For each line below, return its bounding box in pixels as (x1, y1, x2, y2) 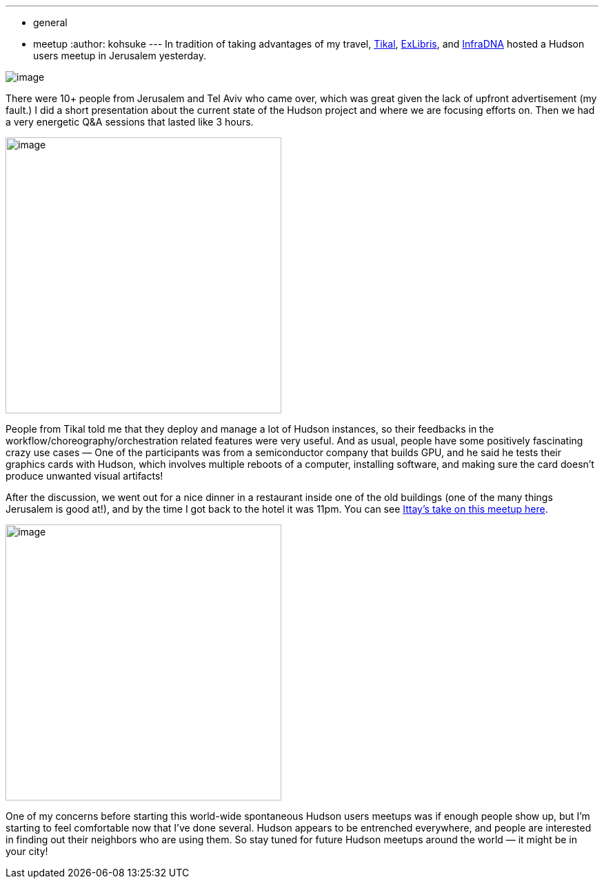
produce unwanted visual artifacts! (6, 470, 163, 482)
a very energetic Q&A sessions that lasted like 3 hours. (6, 116, 254, 128)
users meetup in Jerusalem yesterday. (33, 50, 206, 61)
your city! (6, 845, 48, 857)
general (33, 17, 68, 28)
